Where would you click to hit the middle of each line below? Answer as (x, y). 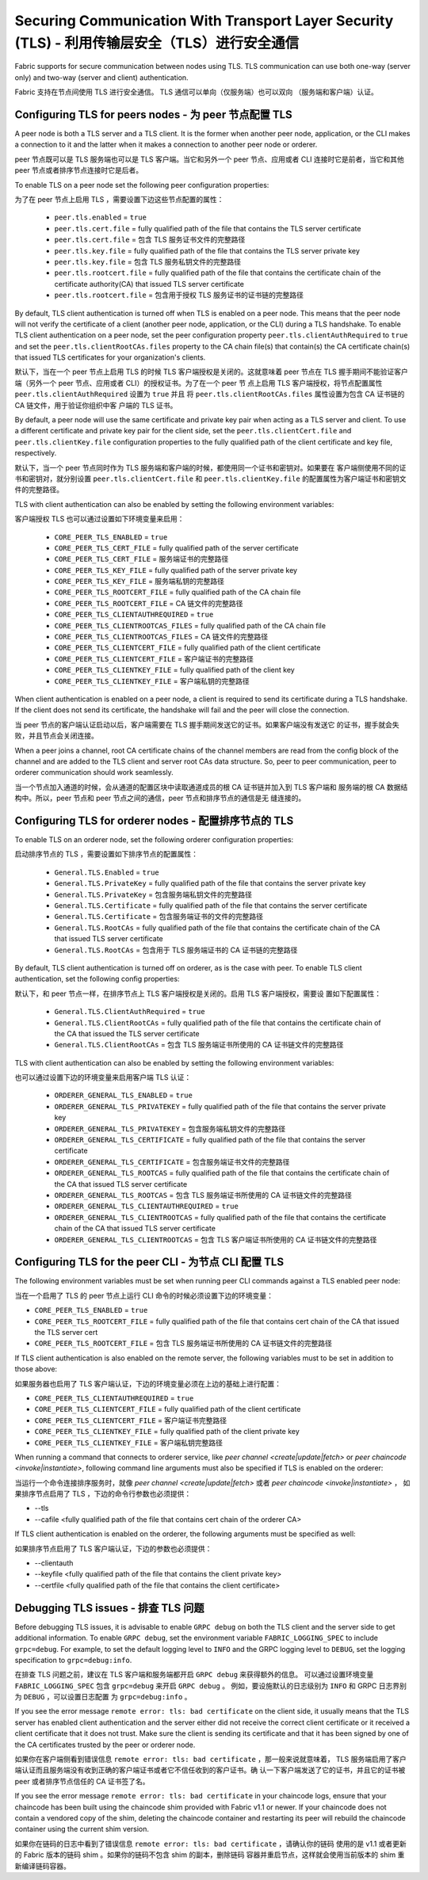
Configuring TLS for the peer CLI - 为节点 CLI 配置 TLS (149, 1262)
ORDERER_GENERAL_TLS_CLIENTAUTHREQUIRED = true (147, 1206)
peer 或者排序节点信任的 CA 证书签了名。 (82, 1781)
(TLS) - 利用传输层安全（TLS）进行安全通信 (157, 43)
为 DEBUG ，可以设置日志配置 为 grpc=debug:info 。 (103, 1697)
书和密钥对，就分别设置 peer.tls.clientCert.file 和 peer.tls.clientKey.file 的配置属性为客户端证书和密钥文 (210, 479)
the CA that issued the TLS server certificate (127, 1033)
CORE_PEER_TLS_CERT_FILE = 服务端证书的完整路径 (141, 559)
